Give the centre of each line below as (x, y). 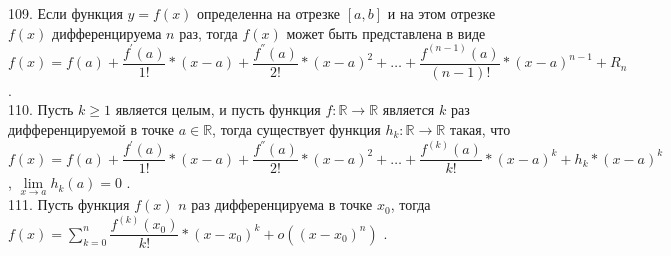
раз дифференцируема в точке (282, 204)
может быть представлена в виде (386, 32)
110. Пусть (41, 109)
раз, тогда (208, 32)
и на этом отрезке (441, 13)
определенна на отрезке (269, 13)
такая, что (480, 128)
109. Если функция (65, 13)
